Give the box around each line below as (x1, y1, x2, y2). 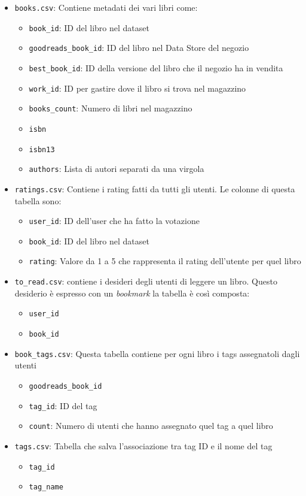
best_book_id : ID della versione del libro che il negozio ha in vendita (29, 61, 283, 74)
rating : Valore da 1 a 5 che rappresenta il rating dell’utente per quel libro (29, 255, 301, 267)
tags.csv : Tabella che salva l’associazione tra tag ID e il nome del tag (14, 439, 273, 452)
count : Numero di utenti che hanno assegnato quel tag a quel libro (29, 419, 273, 432)
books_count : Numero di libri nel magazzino (29, 102, 192, 114)
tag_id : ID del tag (29, 399, 97, 412)
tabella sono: (14, 194, 62, 207)
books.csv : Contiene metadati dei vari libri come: (14, 1, 198, 13)
